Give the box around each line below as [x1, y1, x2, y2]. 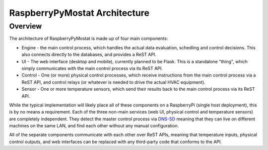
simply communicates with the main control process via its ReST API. [21, 65, 163, 71]
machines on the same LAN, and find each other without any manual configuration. [9, 123, 179, 129]
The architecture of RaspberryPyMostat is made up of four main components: [9, 36, 168, 41]
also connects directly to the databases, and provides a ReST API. [21, 52, 156, 58]
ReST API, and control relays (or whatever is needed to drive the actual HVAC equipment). [21, 79, 205, 85]
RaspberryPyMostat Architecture [9, 7, 150, 18]
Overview [9, 22, 42, 31]
